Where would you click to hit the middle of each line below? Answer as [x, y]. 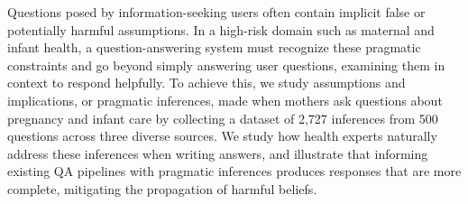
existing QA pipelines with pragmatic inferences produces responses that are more [234, 171]
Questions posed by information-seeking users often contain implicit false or [216, 12]
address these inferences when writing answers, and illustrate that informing [218, 153]
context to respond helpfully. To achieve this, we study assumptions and [206, 83]
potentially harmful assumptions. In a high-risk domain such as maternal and [221, 29]
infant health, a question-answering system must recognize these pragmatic [214, 47]
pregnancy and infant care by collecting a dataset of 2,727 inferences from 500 [223, 118]
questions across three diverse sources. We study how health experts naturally [222, 136]
